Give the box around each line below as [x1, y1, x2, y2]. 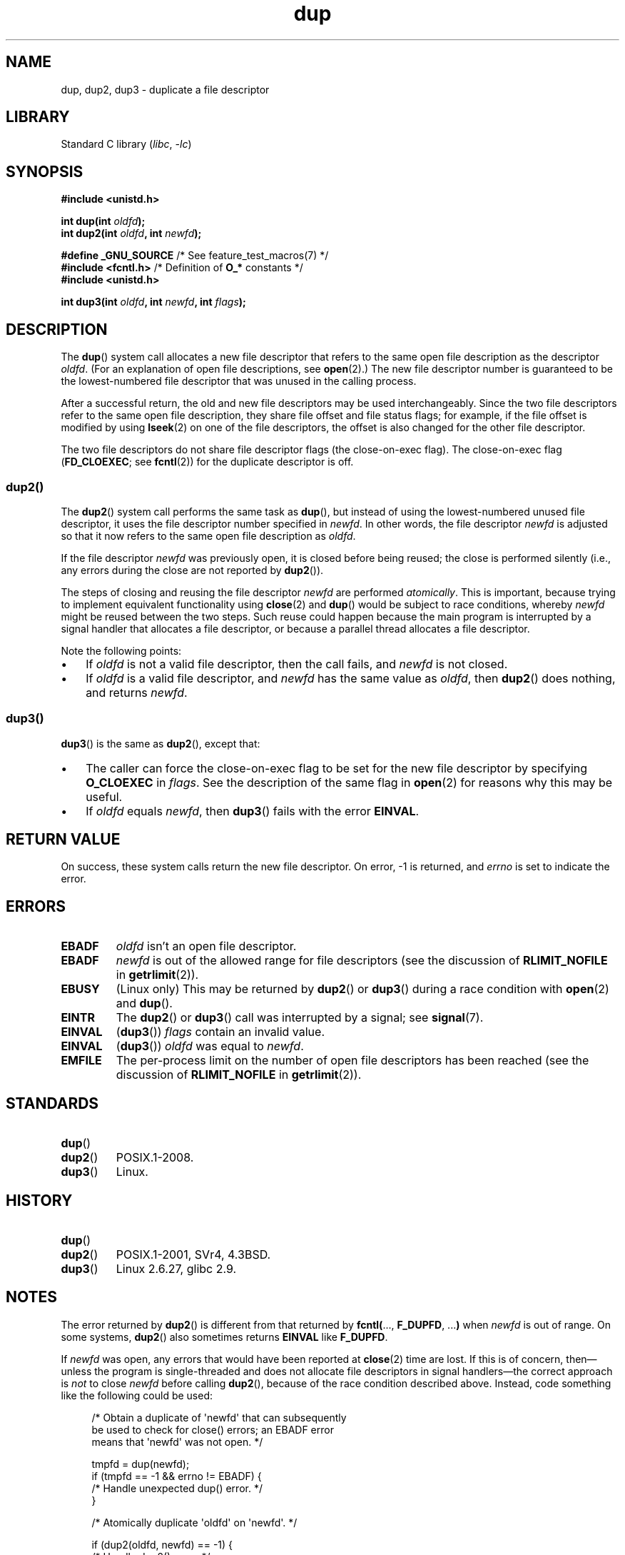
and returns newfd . [86, 685, 188, 700]
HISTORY [6, 1191, 73, 1209]
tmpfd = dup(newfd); [91, 1457, 190, 1470]
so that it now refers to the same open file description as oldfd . [61, 529, 356, 542]
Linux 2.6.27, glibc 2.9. [116, 1262, 237, 1276]
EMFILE [61, 1053, 102, 1068]
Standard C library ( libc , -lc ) [61, 138, 192, 151]
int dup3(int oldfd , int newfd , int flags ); [61, 296, 246, 308]
